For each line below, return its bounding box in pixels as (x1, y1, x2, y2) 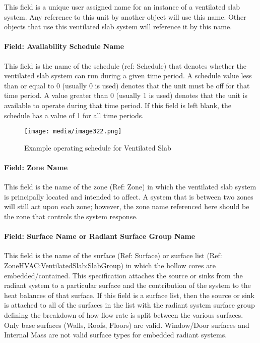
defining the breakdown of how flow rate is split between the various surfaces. (4, 309, 243, 320)
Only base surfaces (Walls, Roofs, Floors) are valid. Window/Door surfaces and (4, 319, 249, 330)
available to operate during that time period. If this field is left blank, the (4, 100, 232, 110)
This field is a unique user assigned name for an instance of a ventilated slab (4, 2, 240, 12)
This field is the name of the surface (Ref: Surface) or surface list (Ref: (4, 250, 222, 261)
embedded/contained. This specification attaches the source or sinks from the (4, 270, 243, 280)
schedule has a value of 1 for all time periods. (4, 110, 144, 120)
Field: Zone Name (4, 162, 68, 172)
